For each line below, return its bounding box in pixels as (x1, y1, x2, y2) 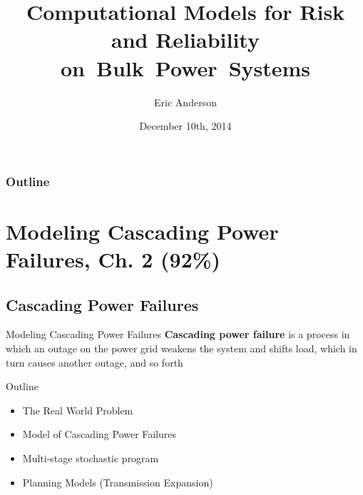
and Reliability (111, 25, 260, 54)
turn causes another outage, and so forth (6, 354, 183, 369)
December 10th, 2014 (139, 118, 232, 133)
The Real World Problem (22, 402, 133, 417)
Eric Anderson (154, 94, 217, 109)
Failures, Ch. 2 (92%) (6, 244, 221, 273)
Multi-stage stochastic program (22, 450, 159, 465)
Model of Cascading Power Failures (22, 427, 177, 442)
